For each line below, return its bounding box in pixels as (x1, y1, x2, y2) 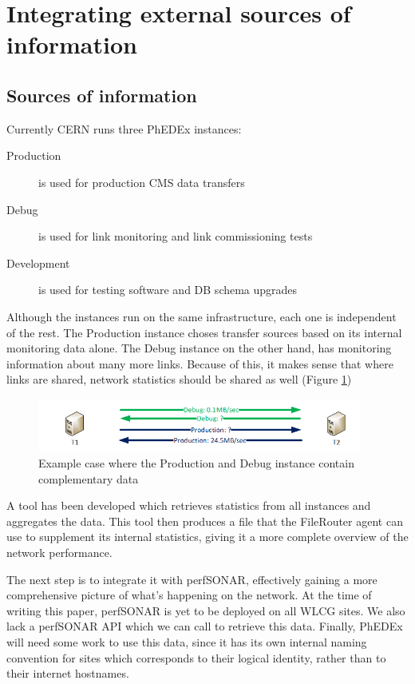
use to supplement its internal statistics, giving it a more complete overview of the (6, 528, 409, 545)
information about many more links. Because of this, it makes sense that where (6, 355, 393, 372)
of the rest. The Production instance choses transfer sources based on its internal (6, 324, 402, 340)
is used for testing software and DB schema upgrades (38, 281, 298, 298)
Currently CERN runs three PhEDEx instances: (6, 120, 242, 137)
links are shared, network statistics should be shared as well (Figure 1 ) (6, 371, 352, 388)
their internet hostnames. (6, 665, 129, 682)
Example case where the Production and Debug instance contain (38, 455, 354, 471)
